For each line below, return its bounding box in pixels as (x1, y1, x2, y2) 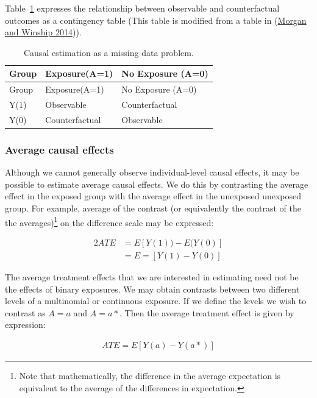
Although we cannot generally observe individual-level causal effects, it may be (5, 166, 299, 179)
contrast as (5, 306, 46, 319)
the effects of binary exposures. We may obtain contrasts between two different (5, 282, 300, 295)
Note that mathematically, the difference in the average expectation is (19, 369, 281, 382)
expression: (5, 318, 46, 331)
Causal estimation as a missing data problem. (23, 46, 194, 59)
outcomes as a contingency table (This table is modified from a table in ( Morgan (5, 13, 307, 26)
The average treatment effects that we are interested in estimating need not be (5, 270, 299, 283)
